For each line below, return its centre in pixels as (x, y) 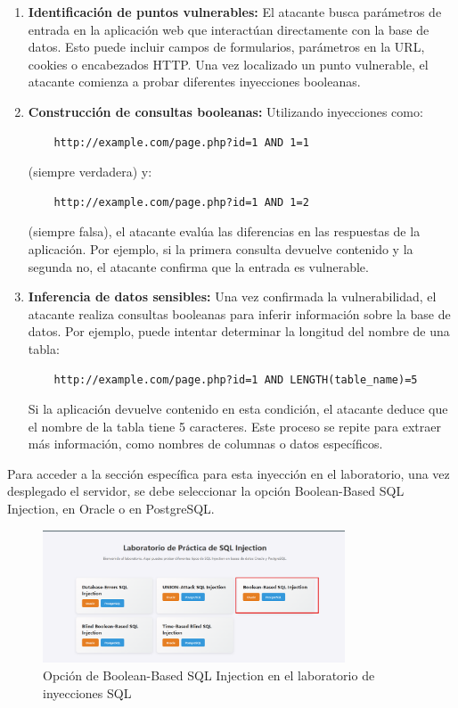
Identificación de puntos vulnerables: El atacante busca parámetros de (235, 12)
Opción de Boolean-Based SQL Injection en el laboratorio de (209, 675)
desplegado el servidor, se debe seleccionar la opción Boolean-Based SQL (206, 491)
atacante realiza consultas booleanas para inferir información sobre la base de (239, 313)
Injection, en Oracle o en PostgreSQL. (111, 509)
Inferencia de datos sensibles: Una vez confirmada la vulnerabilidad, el (232, 296)
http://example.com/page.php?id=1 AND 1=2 (181, 202)
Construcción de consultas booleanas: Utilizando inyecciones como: (225, 111)
